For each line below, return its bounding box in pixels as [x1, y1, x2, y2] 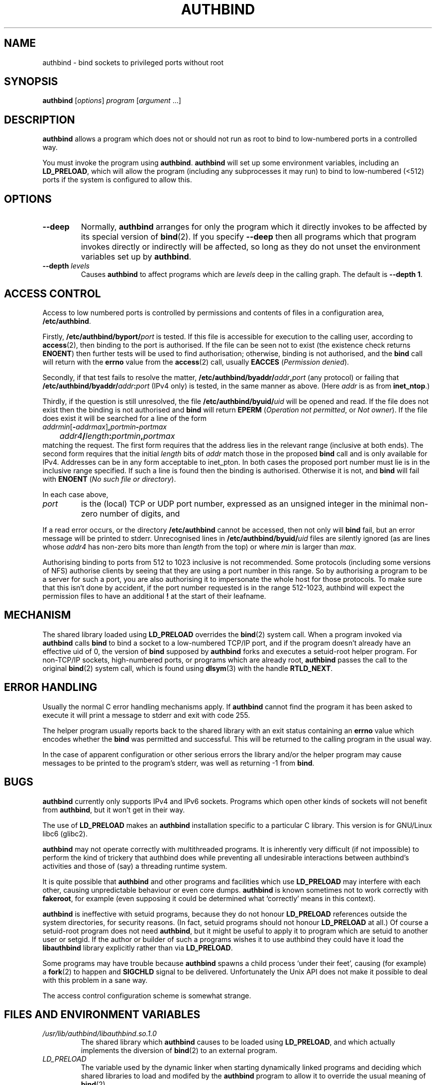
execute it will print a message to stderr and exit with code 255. [42, 710, 250, 719]
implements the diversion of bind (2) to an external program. [81, 1046, 277, 1055]
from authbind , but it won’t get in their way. [42, 805, 185, 814]
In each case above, [42, 490, 109, 499]
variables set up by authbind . [81, 252, 192, 262]
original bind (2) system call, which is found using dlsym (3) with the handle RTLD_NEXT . [42, 664, 333, 673]
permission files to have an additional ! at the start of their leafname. [42, 591, 266, 600]
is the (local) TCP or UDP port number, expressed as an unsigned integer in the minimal [81, 498, 408, 509]
